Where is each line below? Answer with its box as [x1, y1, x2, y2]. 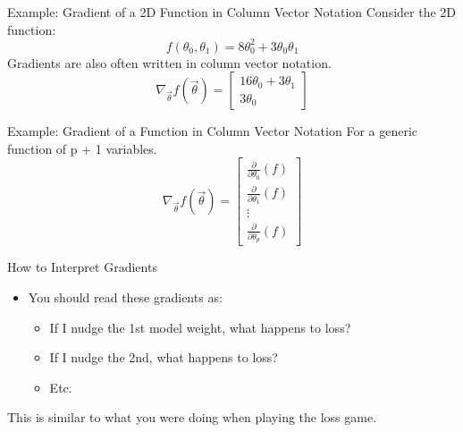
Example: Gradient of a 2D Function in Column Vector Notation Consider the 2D [7, 3, 457, 21]
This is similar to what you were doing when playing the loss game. [7, 408, 377, 427]
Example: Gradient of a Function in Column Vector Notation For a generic [7, 122, 418, 140]
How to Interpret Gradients [7, 258, 157, 276]
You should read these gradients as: [28, 287, 223, 306]
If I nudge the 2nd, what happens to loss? [49, 348, 278, 367]
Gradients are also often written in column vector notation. [7, 53, 332, 72]
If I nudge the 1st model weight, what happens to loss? [49, 318, 351, 336]
